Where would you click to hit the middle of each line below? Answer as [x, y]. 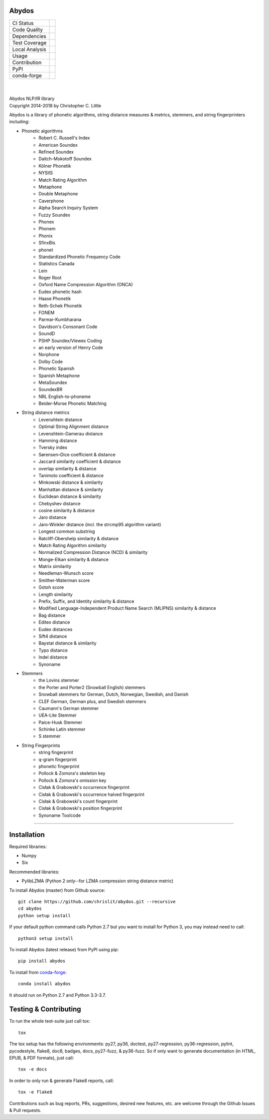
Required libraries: [28, 846]
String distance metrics [46, 412]
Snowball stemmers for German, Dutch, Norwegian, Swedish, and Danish [114, 695]
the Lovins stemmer [59, 680]
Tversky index [53, 447]
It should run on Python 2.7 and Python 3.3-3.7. [58, 995]
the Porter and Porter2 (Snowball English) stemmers [92, 687]
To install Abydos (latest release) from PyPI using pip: [64, 949]
